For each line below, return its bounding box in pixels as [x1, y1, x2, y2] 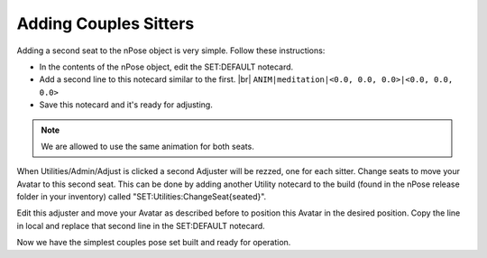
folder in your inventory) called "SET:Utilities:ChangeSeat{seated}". [16, 191, 267, 202]
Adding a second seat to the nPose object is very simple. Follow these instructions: [16, 45, 326, 56]
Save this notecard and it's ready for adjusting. [39, 99, 214, 110]
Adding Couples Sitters [16, 14, 195, 33]
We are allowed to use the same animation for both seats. [41, 141, 254, 152]
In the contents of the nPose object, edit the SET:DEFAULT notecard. [39, 61, 294, 72]
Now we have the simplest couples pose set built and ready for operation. [16, 237, 291, 248]
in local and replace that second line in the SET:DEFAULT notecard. [16, 220, 265, 231]
